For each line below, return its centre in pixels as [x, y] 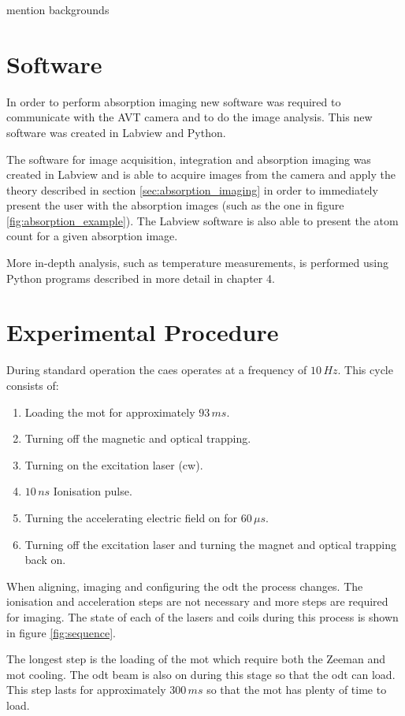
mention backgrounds [58, 9]
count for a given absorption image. [92, 236]
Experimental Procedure [143, 332]
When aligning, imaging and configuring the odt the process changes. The [185, 586]
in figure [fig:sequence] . [61, 632]
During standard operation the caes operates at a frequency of [157, 370]
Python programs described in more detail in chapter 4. [141, 278]
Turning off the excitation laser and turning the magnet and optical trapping [211, 544]
